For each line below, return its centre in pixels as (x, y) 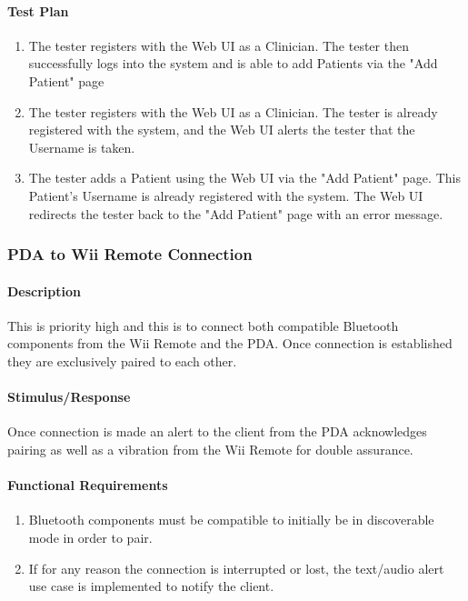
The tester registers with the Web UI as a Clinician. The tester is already (233, 111)
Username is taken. (82, 147)
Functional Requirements (88, 485)
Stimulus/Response (69, 397)
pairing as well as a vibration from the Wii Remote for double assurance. (210, 449)
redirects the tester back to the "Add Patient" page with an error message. (236, 213)
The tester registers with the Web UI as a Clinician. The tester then (219, 45)
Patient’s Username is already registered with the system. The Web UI (226, 195)
